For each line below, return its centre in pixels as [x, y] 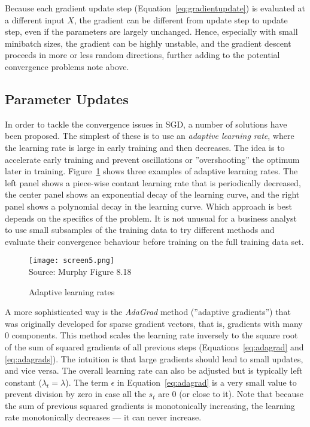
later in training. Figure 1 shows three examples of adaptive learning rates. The [151, 171]
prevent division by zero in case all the [75, 394]
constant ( [23, 382]
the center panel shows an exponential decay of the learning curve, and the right [152, 194]
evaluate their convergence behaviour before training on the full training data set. [154, 241]
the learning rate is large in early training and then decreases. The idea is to [145, 147]
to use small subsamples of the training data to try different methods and [140, 230]
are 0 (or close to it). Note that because [231, 394]
